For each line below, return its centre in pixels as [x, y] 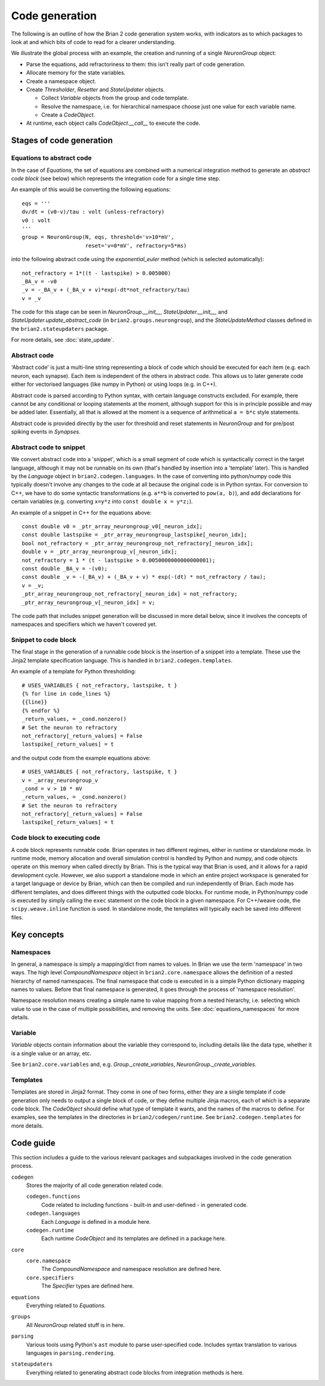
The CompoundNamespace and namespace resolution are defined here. [131, 1269]
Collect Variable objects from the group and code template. [115, 98]
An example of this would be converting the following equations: [91, 189]
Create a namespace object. [61, 81]
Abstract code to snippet [48, 447]
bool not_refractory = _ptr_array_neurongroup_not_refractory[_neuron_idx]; [138, 543]
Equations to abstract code [51, 158]
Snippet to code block [44, 640]
